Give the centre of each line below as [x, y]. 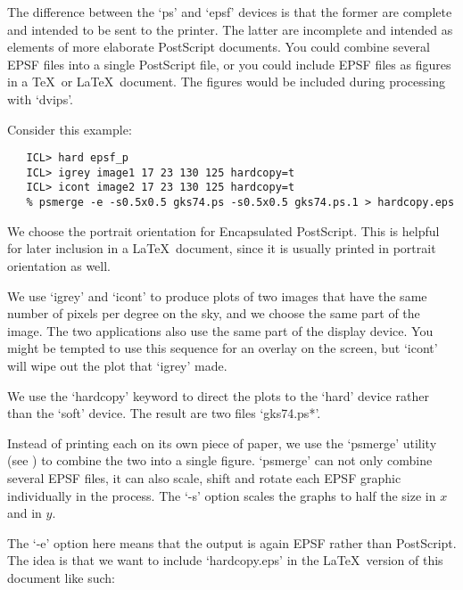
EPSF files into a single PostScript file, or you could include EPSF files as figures [229, 64]
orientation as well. [59, 265]
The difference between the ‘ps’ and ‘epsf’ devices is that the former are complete [230, 12]
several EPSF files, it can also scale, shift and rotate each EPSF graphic [204, 477]
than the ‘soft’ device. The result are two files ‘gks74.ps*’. [164, 413]
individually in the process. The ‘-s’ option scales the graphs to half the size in [222, 495]
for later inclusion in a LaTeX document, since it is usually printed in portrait [222, 248]
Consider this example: [70, 129]
